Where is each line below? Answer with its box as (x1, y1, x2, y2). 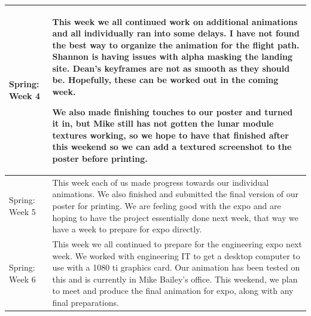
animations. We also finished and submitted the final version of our (52, 188, 299, 200)
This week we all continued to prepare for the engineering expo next (52, 238, 302, 250)
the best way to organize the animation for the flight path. (52, 38, 300, 51)
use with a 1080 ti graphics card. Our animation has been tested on (52, 261, 300, 274)
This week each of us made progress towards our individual (52, 176, 269, 188)
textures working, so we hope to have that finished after (52, 128, 289, 141)
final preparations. (52, 296, 119, 309)
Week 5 (9, 205, 36, 217)
